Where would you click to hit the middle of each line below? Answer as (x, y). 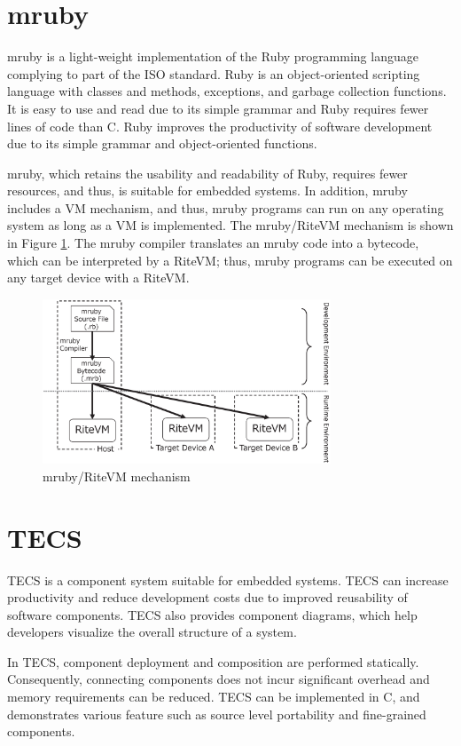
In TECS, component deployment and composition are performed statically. (213, 661)
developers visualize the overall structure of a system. (152, 632)
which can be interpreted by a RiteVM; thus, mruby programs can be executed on (230, 260)
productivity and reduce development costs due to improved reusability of (207, 597)
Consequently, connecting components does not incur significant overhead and (219, 679)
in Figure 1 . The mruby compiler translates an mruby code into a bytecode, (213, 243)
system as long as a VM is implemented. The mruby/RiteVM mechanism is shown (230, 225)
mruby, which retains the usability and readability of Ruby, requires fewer (207, 173)
